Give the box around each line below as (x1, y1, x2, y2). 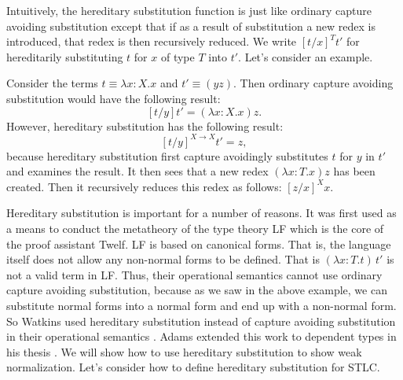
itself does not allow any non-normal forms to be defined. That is (6, 251, 320, 267)
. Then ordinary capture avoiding (233, 75, 394, 91)
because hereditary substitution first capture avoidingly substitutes (6, 147, 328, 164)
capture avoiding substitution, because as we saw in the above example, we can (6, 282, 387, 298)
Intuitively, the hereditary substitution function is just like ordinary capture (6, 2, 372, 18)
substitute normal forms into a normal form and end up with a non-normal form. (6, 297, 397, 313)
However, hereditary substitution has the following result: (6, 117, 284, 134)
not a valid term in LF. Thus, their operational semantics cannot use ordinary (6, 266, 383, 282)
